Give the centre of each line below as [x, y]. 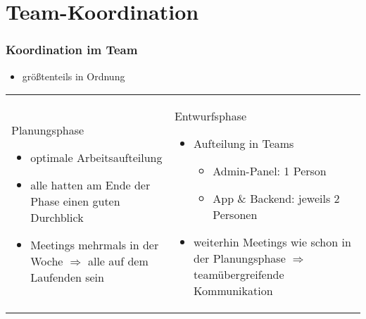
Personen [235, 215]
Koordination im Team [72, 50]
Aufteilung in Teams [244, 144]
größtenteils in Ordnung [74, 76]
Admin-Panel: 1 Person [270, 171]
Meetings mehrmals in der [95, 244]
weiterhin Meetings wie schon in [272, 242]
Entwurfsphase [210, 116]
